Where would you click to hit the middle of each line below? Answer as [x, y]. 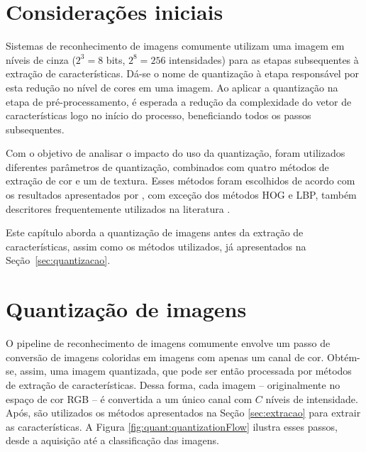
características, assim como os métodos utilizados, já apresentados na [156, 246]
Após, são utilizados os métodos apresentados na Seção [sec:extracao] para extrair [183, 413]
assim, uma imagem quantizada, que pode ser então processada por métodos [186, 371]
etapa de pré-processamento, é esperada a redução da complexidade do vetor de [179, 101]
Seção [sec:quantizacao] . [58, 260]
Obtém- [344, 357]
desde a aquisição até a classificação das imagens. [113, 440]
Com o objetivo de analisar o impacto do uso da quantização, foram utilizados [176, 153]
